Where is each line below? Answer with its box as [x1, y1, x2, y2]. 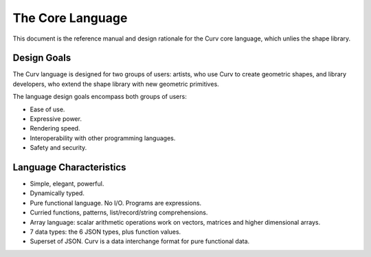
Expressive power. [30, 115, 82, 123]
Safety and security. [30, 144, 87, 152]
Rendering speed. [30, 124, 80, 133]
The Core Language [12, 10, 128, 25]
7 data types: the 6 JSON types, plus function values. [30, 227, 181, 236]
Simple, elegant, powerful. [30, 179, 104, 188]
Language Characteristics [12, 161, 126, 173]
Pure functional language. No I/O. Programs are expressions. [30, 199, 202, 207]
